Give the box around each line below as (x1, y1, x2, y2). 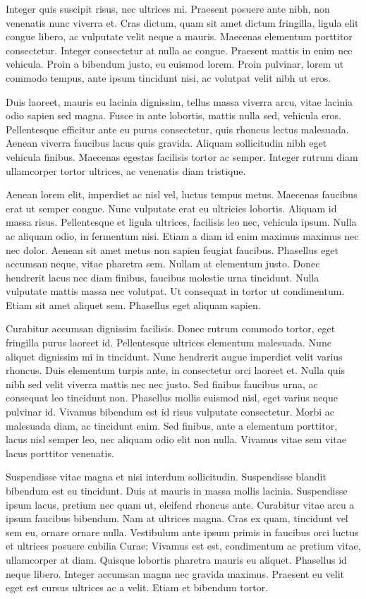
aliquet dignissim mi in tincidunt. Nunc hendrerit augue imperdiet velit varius (6, 349, 343, 363)
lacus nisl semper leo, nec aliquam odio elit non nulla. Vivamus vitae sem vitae (6, 432, 346, 447)
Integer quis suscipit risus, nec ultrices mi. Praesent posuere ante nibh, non (6, 1, 330, 16)
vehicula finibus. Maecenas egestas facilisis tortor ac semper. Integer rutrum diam (6, 149, 358, 164)
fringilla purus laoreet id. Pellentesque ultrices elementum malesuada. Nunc (6, 335, 331, 350)
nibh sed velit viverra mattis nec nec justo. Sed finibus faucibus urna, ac (6, 376, 318, 391)
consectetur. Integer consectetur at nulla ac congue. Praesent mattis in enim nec (6, 42, 353, 57)
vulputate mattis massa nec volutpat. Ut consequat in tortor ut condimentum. (6, 284, 345, 298)
